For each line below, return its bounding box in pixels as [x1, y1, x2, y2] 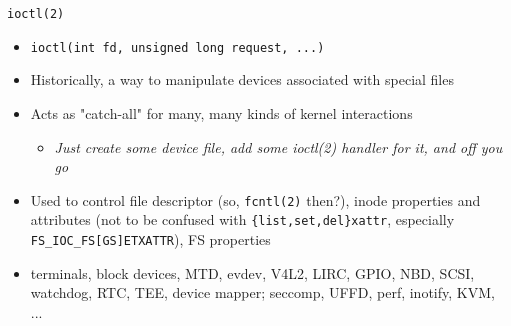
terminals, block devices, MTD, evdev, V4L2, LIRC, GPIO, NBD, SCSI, [30, 262, 475, 283]
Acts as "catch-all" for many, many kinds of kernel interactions [30, 102, 413, 123]
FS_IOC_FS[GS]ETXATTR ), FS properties [30, 229, 271, 249]
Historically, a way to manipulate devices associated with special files [30, 69, 454, 90]
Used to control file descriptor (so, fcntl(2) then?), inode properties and [30, 189, 481, 210]
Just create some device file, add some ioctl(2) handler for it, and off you [54, 136, 503, 157]
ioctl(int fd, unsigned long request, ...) [30, 40, 325, 55]
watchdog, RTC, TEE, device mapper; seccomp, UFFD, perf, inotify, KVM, [30, 282, 495, 303]
